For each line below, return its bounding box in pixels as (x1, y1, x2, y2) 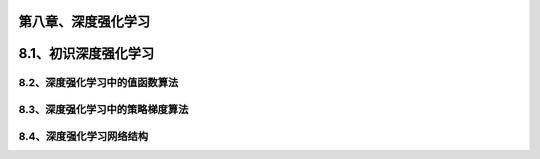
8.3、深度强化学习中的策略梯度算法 (18, 102, 189, 116)
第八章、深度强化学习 (18, 13, 150, 30)
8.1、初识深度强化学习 (18, 45, 155, 62)
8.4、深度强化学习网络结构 (18, 129, 149, 143)
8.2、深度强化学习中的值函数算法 (18, 76, 179, 90)
